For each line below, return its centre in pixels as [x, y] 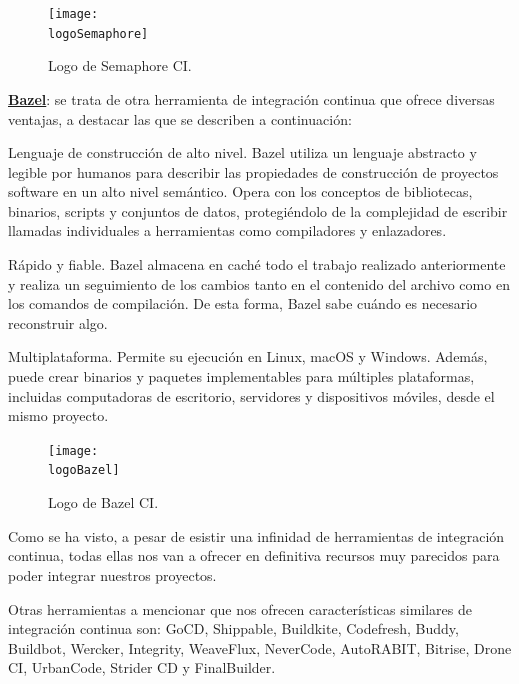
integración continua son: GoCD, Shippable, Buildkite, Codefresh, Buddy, [233, 628]
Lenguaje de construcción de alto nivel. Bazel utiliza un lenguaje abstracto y [242, 152]
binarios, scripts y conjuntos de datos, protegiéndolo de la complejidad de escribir [258, 210]
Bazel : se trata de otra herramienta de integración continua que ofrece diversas [251, 98]
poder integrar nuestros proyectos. [112, 574]
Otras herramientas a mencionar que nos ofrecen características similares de [240, 608]
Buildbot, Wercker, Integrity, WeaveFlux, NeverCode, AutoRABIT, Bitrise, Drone [260, 647]
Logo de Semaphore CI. [120, 65]
